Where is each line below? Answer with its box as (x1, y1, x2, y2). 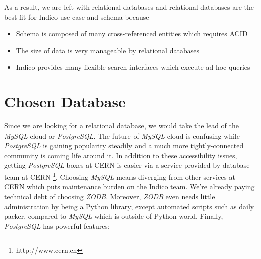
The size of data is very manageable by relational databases (16, 45, 199, 55)
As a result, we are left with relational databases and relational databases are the (4, 2, 254, 12)
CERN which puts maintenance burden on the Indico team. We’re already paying (4, 181, 255, 192)
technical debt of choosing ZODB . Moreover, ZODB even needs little (4, 191, 215, 201)
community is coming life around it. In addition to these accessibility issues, (4, 150, 237, 160)
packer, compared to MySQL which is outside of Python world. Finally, (4, 211, 223, 221)
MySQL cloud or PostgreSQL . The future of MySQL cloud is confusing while (4, 130, 240, 141)
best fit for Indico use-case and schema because (4, 11, 149, 22)
